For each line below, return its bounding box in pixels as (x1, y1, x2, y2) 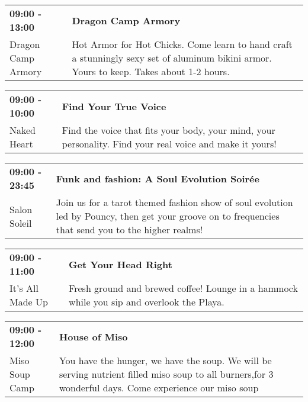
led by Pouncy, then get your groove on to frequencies (56, 209, 280, 223)
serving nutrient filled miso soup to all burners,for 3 (59, 367, 274, 381)
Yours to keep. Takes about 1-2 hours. (72, 65, 230, 78)
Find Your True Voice (62, 99, 166, 113)
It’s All (9, 281, 38, 295)
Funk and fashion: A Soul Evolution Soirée (56, 171, 259, 185)
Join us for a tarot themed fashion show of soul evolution (56, 195, 293, 209)
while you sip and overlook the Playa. (69, 295, 224, 308)
